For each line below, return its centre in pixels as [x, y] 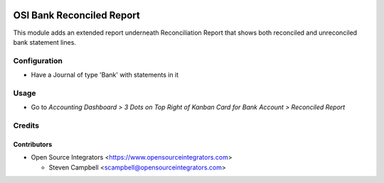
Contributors [33, 144]
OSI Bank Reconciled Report [76, 15]
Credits [26, 126]
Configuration [38, 60]
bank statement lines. [44, 42]
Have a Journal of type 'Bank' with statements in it [105, 75]
